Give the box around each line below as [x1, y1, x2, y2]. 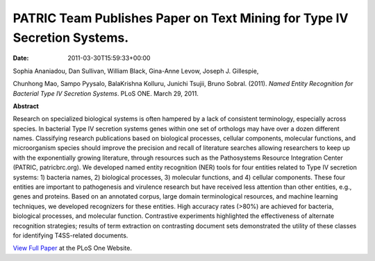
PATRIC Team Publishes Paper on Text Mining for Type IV [12, 10, 349, 26]
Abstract [12, 101, 40, 110]
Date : [12, 54, 29, 62]
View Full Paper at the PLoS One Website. [12, 244, 132, 253]
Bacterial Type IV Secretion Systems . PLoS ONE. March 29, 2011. [12, 89, 199, 97]
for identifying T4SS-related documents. [12, 231, 128, 239]
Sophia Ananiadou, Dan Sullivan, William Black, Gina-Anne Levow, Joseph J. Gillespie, [12, 67, 259, 75]
